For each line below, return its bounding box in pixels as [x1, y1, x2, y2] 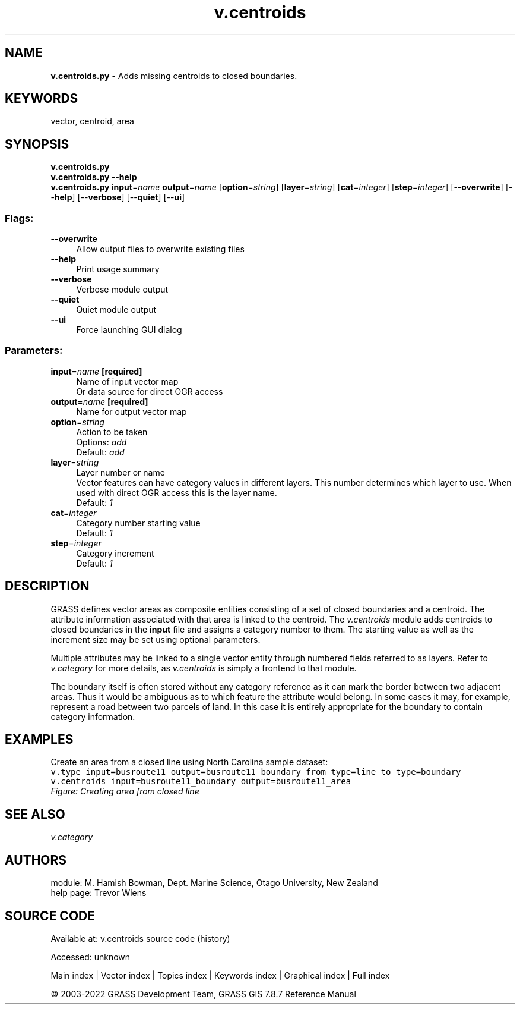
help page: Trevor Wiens [50, 888, 147, 898]
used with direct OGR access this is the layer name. [76, 487, 277, 498]
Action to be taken [76, 426, 148, 437]
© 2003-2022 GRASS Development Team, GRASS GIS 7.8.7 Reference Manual [50, 989, 356, 999]
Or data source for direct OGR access [76, 386, 223, 397]
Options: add [76, 436, 127, 447]
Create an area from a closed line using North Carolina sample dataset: [50, 757, 328, 768]
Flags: [5, 212, 34, 224]
